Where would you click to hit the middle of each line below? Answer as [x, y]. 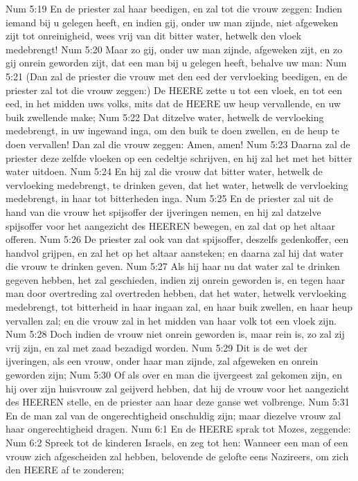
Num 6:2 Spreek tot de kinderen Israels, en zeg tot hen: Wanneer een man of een [177, 442]
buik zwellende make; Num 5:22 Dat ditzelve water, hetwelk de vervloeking [165, 117]
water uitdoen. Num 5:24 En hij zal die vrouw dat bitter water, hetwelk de [164, 171]
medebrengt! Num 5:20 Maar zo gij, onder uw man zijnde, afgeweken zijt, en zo [174, 49]
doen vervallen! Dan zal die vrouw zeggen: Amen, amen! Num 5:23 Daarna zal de [178, 144]
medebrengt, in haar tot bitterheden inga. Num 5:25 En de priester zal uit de [169, 198]
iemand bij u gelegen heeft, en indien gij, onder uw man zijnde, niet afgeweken [172, 22]
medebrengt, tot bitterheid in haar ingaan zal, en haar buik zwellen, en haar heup [179, 307]
